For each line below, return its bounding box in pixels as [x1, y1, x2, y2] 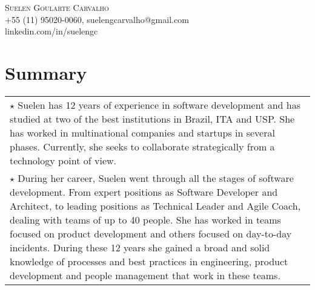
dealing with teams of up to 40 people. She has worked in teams [10, 212, 281, 227]
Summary [5, 60, 87, 85]
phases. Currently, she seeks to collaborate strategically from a [10, 139, 275, 153]
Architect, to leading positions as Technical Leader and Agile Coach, [10, 198, 301, 213]
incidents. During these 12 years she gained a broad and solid [10, 240, 270, 254]
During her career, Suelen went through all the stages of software [18, 170, 294, 185]
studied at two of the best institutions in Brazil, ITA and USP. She [10, 111, 295, 126]
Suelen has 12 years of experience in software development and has [18, 97, 301, 112]
